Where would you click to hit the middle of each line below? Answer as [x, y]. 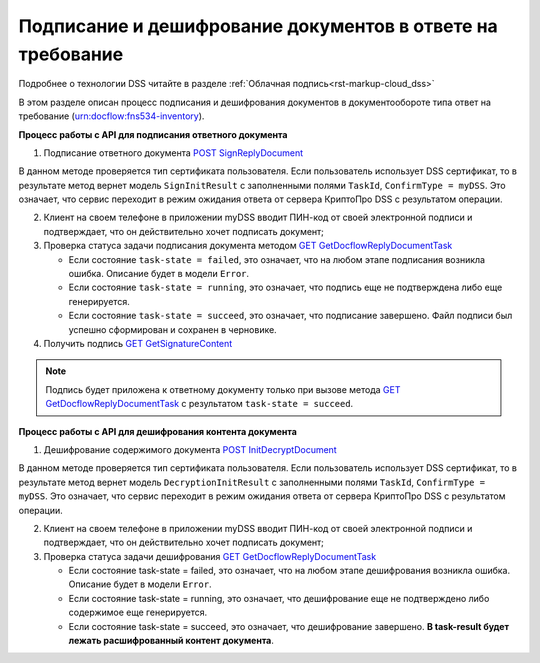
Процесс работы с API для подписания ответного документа [153, 134]
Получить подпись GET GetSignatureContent [138, 343]
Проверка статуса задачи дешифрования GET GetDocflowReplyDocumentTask [210, 556]
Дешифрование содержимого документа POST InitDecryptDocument [190, 449]
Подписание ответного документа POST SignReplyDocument [173, 152]
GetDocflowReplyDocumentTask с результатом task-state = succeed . [199, 404]
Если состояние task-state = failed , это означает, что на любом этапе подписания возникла [276, 259]
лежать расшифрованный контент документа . [171, 641]
